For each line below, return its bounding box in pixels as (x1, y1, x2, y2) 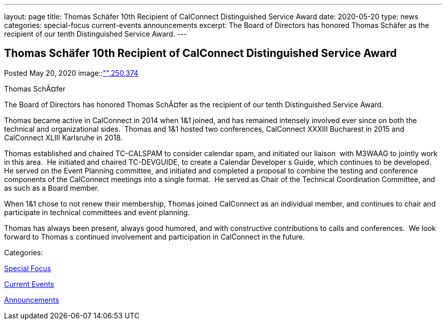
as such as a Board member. (4, 183, 100, 192)
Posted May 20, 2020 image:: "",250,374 (4, 68, 138, 77)
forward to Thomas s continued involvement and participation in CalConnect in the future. (4, 232, 305, 241)
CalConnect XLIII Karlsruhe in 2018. (4, 133, 123, 142)
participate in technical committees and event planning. (4, 208, 190, 217)
